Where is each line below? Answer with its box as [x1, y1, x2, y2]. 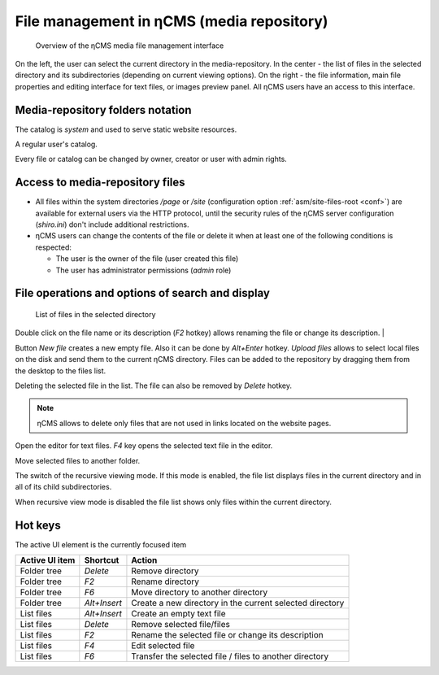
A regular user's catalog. [15, 139, 98, 150]
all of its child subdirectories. [15, 482, 112, 492]
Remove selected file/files [131, 619, 231, 630]
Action [131, 555, 158, 566]
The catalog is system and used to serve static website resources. [15, 124, 237, 134]
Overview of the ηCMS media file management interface [35, 41, 224, 50]
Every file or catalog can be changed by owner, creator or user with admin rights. [15, 155, 288, 164]
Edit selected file [131, 640, 195, 651]
